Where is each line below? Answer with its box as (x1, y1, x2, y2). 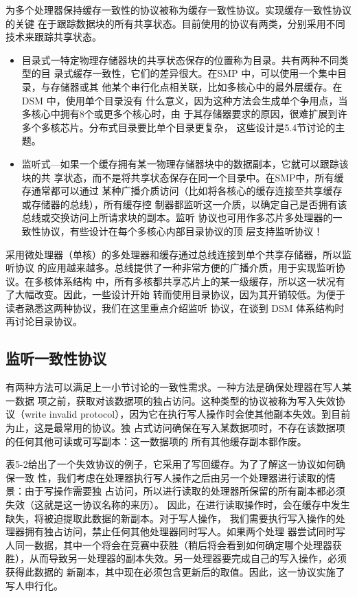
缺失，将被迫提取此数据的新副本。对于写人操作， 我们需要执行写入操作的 (5, 510, 336, 525)
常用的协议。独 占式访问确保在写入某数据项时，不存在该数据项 (62, 420, 345, 435)
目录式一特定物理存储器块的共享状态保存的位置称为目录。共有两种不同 (21, 52, 339, 67)
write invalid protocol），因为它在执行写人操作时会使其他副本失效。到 (24, 407, 332, 421)
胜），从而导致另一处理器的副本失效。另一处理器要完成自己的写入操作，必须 (5, 551, 347, 565)
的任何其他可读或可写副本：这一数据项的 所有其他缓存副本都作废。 (5, 433, 307, 448)
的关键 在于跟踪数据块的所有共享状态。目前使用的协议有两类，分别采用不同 (5, 16, 345, 30)
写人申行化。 (5, 578, 63, 592)
